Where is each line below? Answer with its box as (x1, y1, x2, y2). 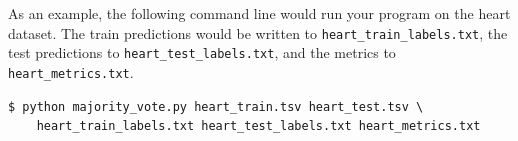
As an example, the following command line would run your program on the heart (8, 3, 511, 23)
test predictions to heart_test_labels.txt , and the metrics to (8, 42, 396, 63)
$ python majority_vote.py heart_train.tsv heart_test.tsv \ (8, 99, 424, 114)
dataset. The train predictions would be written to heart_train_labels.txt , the (8, 22, 508, 43)
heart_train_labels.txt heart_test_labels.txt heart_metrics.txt (36, 119, 481, 134)
